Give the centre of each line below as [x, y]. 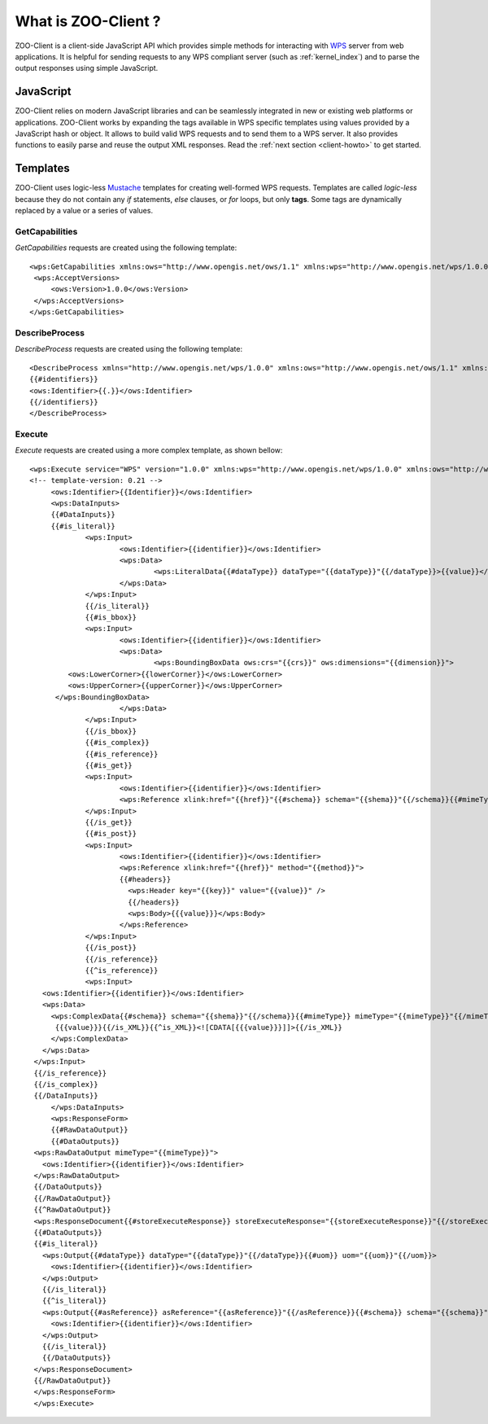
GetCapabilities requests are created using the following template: [126, 248]
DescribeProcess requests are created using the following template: [129, 349]
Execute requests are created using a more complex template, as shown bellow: [149, 450]
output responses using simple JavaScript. [87, 68]
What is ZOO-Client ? [88, 21]
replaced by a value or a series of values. [84, 211]
